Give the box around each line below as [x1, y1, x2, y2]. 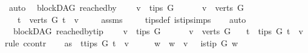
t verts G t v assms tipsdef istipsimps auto [17, 13, 246, 25]
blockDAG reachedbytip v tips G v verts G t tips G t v [13, 25, 303, 37]
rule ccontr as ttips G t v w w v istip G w [5, 36, 238, 49]
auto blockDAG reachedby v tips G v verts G [8, 1, 244, 13]
